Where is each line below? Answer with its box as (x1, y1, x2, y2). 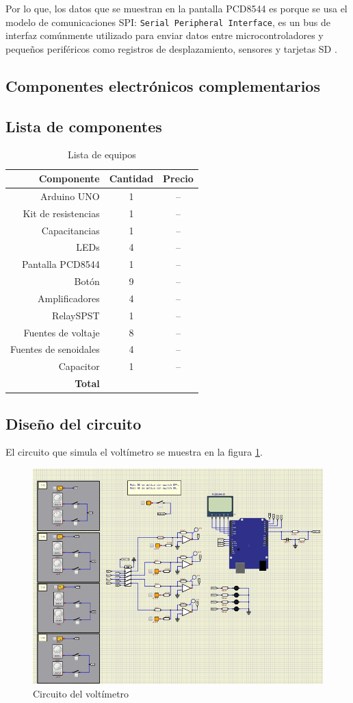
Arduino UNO (40, 188, 100, 203)
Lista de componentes (5, 115, 162, 136)
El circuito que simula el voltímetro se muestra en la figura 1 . (5, 445, 263, 459)
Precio (163, 171, 194, 186)
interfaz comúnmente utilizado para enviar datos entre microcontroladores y (5, 28, 324, 42)
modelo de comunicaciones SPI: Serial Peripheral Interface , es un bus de (5, 14, 330, 29)
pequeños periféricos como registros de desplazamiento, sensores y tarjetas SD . (5, 41, 337, 56)
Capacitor (58, 359, 100, 373)
